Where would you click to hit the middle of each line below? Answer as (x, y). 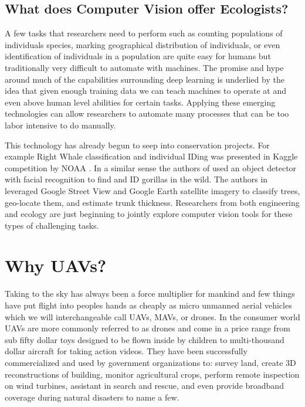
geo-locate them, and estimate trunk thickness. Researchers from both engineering (152, 202)
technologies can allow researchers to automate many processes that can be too (147, 113)
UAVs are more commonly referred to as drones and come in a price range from (148, 328)
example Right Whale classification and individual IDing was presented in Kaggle (151, 156)
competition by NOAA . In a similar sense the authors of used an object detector (151, 167)
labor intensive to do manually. (60, 125)
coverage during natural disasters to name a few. (92, 397)
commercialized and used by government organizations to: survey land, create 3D (150, 362)
